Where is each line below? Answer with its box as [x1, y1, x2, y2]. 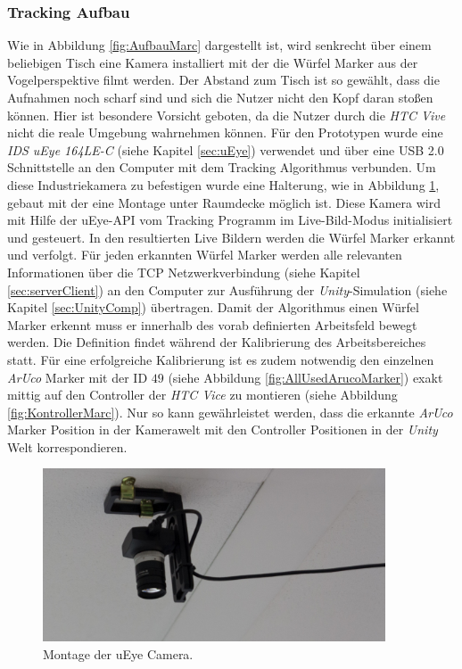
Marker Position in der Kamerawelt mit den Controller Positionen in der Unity [7, 420, 438, 439]
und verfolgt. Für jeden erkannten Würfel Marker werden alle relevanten [7, 245, 402, 264]
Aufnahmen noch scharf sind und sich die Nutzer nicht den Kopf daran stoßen [7, 88, 433, 106]
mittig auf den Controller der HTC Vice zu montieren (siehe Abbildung [7, 385, 398, 404]
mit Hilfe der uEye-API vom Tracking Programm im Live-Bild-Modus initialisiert [7, 211, 453, 229]
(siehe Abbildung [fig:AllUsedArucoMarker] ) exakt [168, 368, 443, 386]
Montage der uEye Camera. [43, 644, 194, 663]
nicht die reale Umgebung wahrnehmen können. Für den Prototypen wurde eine [7, 123, 443, 142]
